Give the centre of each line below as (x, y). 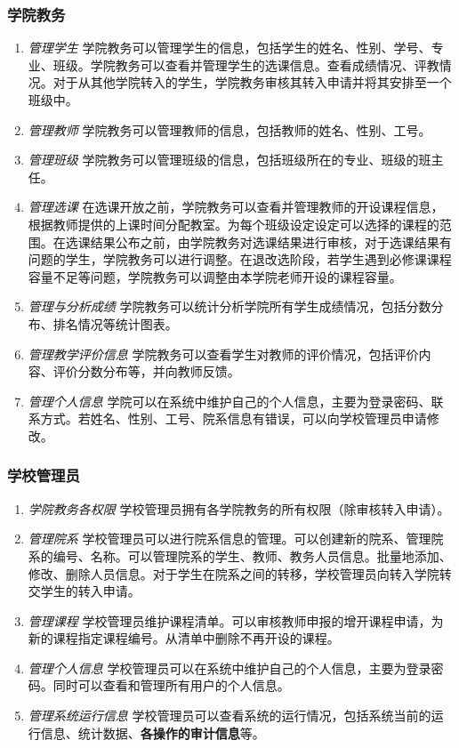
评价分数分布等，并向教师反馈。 (146, 371)
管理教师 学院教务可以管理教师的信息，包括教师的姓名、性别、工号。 (229, 129)
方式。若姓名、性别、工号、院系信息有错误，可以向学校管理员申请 (234, 418)
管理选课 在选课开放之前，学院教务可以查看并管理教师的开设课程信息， (236, 207)
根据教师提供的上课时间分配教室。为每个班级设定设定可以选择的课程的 (234, 224)
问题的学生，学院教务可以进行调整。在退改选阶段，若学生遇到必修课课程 (240, 259)
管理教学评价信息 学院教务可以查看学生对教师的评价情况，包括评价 (223, 354)
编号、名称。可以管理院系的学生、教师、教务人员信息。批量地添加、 (252, 555)
